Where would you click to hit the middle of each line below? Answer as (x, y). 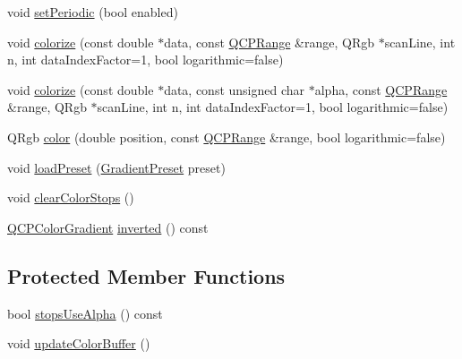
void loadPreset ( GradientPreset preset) (116, 167)
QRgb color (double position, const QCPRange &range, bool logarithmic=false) (227, 137)
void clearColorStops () (71, 197)
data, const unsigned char (235, 89)
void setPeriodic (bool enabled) (93, 12)
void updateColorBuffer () (79, 343)
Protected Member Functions (146, 275)
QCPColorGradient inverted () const (108, 227)
